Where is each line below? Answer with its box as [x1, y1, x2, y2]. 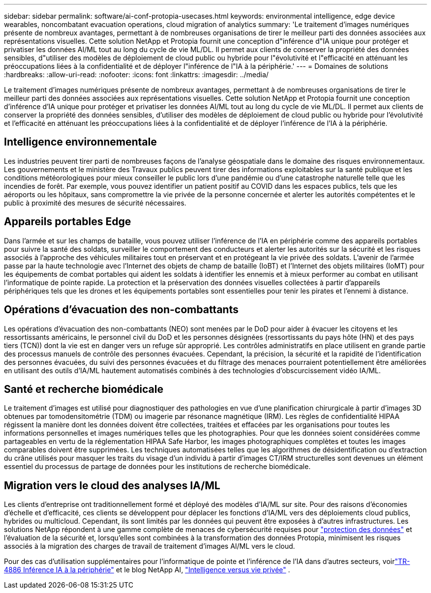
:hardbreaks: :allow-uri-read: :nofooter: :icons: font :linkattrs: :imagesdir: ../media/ [4, 70, 269, 79]
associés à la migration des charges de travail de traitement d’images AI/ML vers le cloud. [4, 542, 295, 551]
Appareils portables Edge [4, 215, 131, 228]
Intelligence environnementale [4, 136, 157, 148]
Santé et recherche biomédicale [4, 383, 163, 395]
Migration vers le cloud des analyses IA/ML [4, 479, 220, 492]
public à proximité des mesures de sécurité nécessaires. [4, 198, 186, 207]
